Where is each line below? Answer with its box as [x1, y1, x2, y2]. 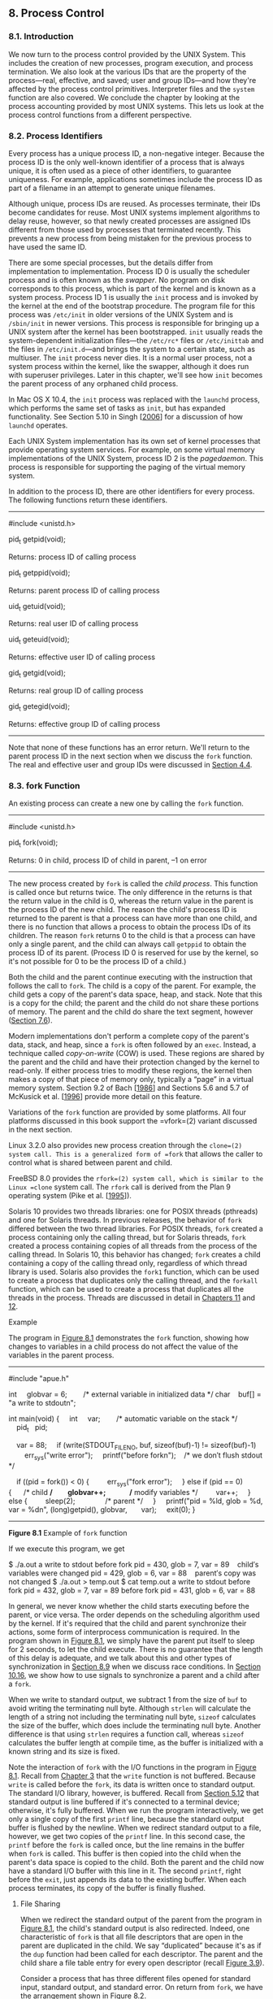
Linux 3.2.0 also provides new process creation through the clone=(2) [8, 1140, 242, 1149]
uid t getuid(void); [8, 601, 66, 613]
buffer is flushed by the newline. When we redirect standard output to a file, [8, 1823, 262, 1832]
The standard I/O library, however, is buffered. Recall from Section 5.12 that [8, 1788, 260, 1798]
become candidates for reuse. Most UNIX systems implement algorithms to [8, 207, 260, 217]
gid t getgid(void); [8, 668, 67, 680]
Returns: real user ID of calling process [8, 619, 139, 628]
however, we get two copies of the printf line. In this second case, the [8, 1832, 245, 1841]
